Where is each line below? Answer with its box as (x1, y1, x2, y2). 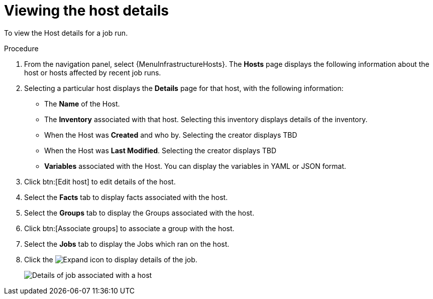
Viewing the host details (4, 2, 169, 19)
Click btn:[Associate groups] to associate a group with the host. (24, 224, 235, 233)
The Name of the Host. (44, 99, 120, 108)
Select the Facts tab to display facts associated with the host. (24, 192, 228, 202)
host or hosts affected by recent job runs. (24, 68, 161, 77)
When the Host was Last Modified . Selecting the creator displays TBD (44, 146, 277, 155)
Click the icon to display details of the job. (24, 255, 197, 264)
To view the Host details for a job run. (4, 28, 128, 37)
